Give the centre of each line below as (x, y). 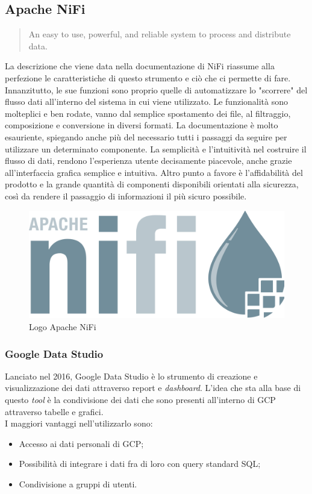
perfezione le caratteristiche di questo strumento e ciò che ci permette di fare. (148, 77)
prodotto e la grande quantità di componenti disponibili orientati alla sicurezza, (152, 184)
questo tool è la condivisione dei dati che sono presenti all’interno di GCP (140, 399)
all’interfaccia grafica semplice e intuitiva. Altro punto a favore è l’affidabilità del (154, 172)
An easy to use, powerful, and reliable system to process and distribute (160, 34)
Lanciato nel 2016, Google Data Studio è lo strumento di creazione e (131, 376)
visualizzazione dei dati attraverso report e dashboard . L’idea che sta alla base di (153, 388)
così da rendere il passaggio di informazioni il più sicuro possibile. (126, 195)
